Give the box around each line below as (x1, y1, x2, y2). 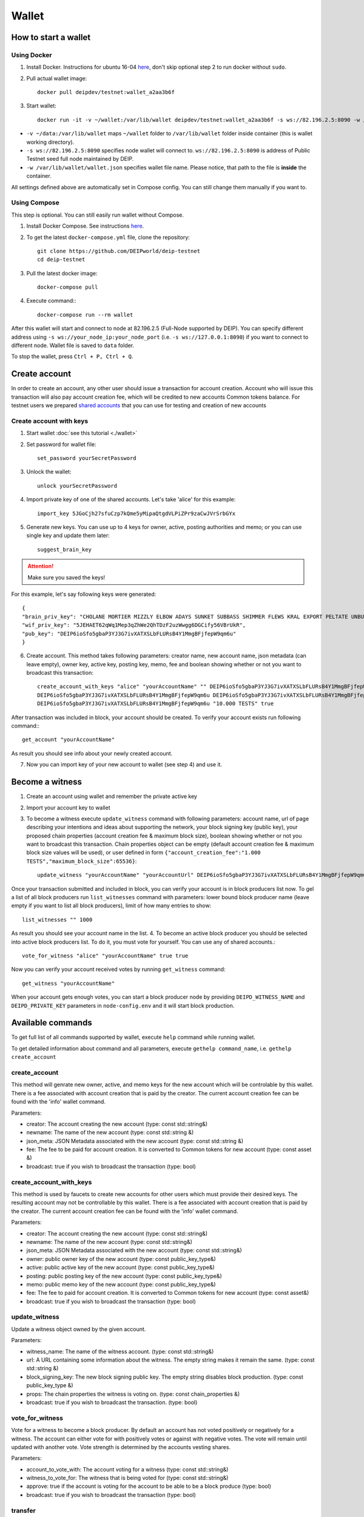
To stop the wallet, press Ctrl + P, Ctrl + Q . (11, 353, 133, 360)
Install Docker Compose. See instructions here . (26, 222, 144, 230)
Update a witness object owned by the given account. (11, 1325, 146, 1333)
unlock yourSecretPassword (37, 482, 118, 489)
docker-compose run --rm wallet (37, 311, 133, 318)
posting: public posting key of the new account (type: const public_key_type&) (26, 1272, 222, 1280)
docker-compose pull (37, 284, 98, 291)
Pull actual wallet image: (26, 75, 87, 82)
